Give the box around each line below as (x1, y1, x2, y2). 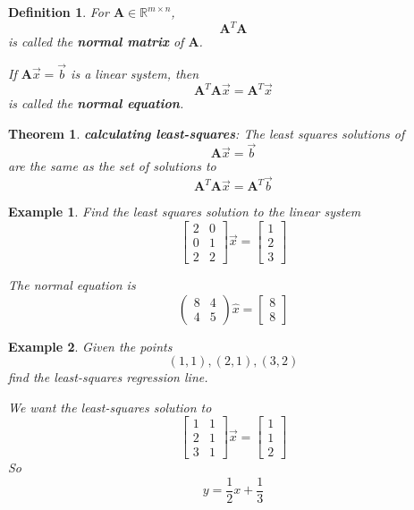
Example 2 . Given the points (8, 336, 173, 355)
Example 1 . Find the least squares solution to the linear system (8, 202, 361, 221)
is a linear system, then (71, 64, 199, 82)
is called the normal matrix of (8, 32, 184, 51)
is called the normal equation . (8, 94, 184, 112)
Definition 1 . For (8, 3, 109, 21)
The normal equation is (8, 275, 136, 293)
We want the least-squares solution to (8, 397, 212, 416)
